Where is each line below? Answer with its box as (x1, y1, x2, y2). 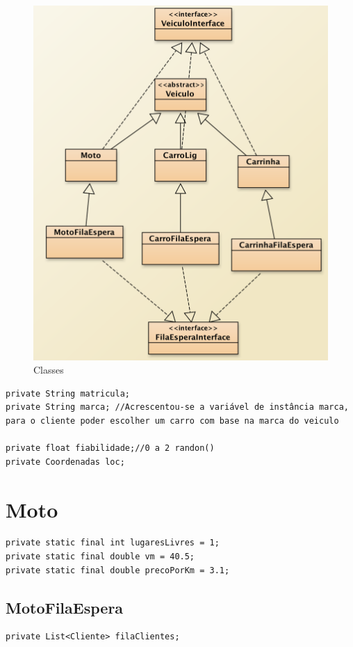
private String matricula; (6, 388, 130, 399)
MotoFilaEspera (6, 596, 124, 618)
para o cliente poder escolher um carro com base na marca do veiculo (6, 415, 339, 426)
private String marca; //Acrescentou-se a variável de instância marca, (6, 402, 349, 413)
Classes (33, 362, 64, 377)
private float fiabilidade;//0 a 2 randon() (6, 443, 215, 454)
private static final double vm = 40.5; (6, 552, 195, 562)
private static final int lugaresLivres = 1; (6, 538, 220, 548)
